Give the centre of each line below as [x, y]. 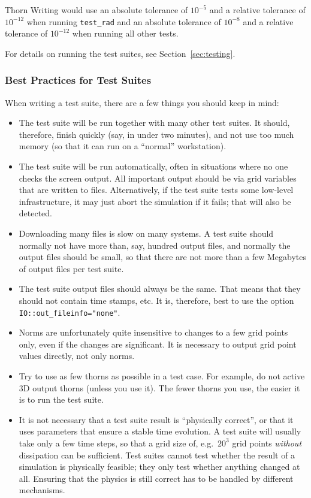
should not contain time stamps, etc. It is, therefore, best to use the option [156, 300]
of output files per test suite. [71, 268]
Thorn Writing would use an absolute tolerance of [96, 10]
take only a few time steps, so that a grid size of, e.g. [116, 443]
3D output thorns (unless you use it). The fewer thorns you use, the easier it [159, 387]
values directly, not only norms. [77, 356]
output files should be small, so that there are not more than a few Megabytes [163, 257]
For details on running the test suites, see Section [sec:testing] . [120, 53]
